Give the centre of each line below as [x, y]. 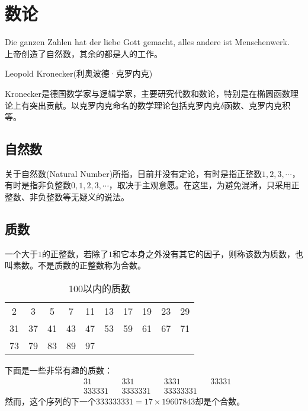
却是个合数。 [220, 401]
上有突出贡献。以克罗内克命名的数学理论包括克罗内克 [116, 105]
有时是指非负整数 [38, 185]
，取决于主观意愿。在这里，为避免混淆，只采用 [200, 185]
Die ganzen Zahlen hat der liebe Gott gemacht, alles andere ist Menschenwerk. [147, 42]
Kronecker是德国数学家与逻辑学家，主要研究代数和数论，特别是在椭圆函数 [147, 93]
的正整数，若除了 [75, 253]
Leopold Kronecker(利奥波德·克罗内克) [79, 73]
